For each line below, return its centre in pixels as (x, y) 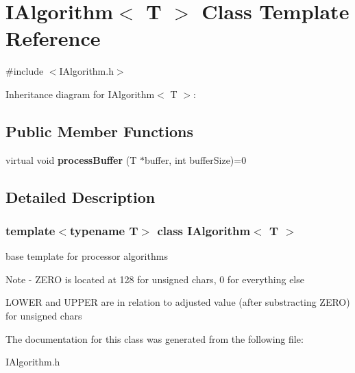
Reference (53, 38)
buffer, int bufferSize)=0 (195, 159)
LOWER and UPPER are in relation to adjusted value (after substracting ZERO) (178, 302)
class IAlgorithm (204, 230)
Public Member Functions (99, 131)
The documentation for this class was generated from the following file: (155, 338)
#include (25, 71)
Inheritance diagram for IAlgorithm (80, 94)
